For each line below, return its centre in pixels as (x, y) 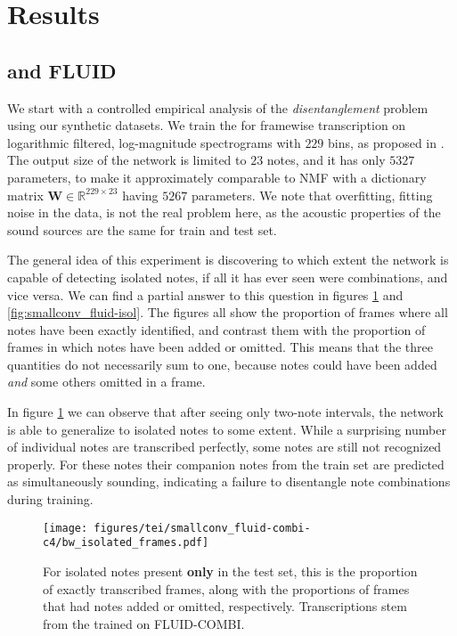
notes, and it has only (326, 160)
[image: (65, 528)
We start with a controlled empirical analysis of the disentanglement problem (218, 107)
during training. (50, 499)
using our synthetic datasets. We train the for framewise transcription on (207, 125)
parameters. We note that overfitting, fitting (312, 195)
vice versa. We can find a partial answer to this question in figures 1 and (205, 294)
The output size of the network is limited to (127, 160)
